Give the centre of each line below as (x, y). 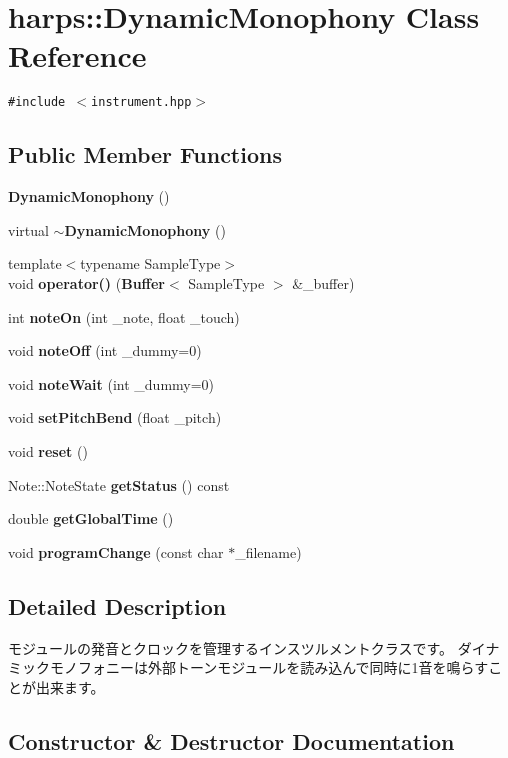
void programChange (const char (116, 551)
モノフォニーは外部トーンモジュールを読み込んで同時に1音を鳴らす (269, 667)
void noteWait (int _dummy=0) (111, 383)
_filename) (268, 551)
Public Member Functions (145, 154)
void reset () (48, 450)
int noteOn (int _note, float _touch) (124, 316)
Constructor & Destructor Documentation (231, 740)
